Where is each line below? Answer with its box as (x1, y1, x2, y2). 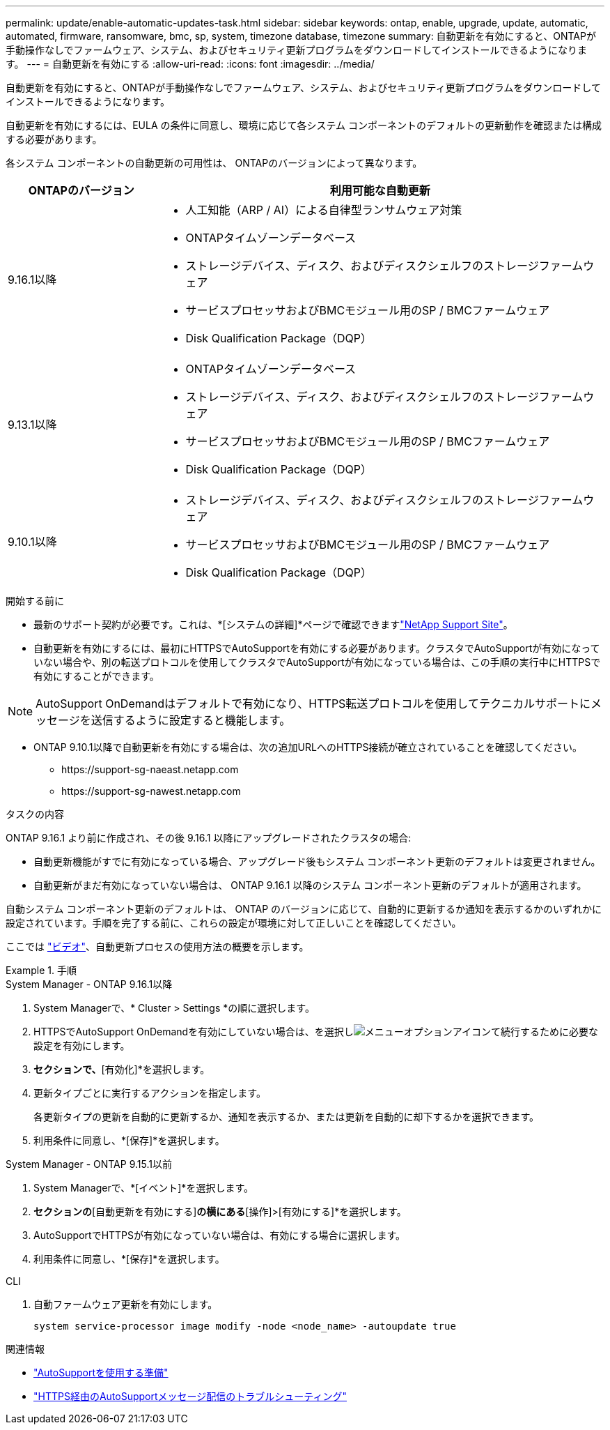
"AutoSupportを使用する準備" (33, 1367, 169, 1378)
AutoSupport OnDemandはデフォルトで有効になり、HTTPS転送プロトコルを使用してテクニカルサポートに (36, 697, 591, 710)
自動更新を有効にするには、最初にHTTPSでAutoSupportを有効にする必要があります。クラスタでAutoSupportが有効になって (33, 642, 600, 654)
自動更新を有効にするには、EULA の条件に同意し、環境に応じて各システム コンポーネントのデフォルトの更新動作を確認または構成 (6, 119, 602, 131)
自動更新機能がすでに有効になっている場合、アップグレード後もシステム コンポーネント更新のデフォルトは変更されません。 (33, 855, 601, 867)
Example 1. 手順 (6, 964, 77, 976)
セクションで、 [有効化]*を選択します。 (33, 1063, 210, 1075)
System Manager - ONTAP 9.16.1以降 (6, 978, 173, 990)
